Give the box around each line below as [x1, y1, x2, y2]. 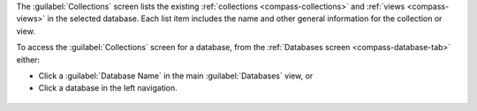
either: [16, 54, 40, 65]
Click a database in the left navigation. [38, 83, 178, 93]
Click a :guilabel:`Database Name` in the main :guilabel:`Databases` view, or [38, 70, 314, 81]
